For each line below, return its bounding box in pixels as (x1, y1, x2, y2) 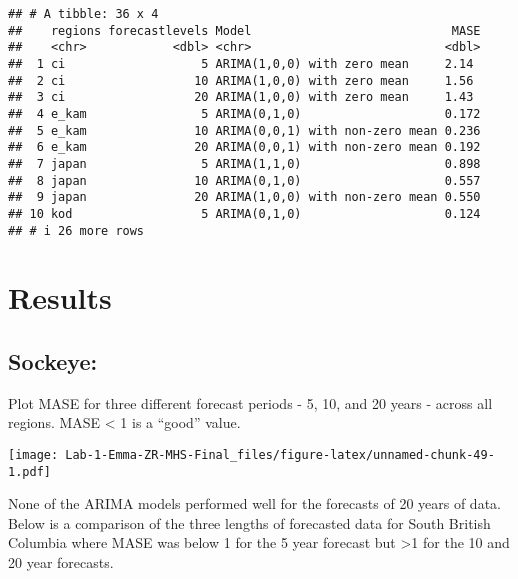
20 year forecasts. (8, 552, 114, 573)
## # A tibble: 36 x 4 (8, 7, 159, 21)
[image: (8, 447, 59, 462)
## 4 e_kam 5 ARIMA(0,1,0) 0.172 (8, 106, 481, 121)
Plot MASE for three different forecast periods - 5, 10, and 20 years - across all (8, 392, 493, 413)
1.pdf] (8, 464, 51, 479)
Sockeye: (8, 345, 98, 376)
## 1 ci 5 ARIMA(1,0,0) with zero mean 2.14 (8, 56, 474, 71)
